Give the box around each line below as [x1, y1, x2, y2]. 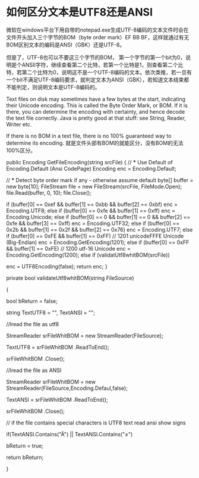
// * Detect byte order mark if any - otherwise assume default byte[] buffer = [6, 176, 194, 183]
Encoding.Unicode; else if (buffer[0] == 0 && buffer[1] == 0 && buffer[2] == [6, 213, 191, 220]
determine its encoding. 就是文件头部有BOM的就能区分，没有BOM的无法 [6, 139, 184, 146]
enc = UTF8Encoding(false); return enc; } [6, 263, 108, 270]
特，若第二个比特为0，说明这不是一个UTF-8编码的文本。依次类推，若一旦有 [6, 68, 192, 76]
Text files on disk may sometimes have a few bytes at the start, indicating [6, 95, 186, 102]
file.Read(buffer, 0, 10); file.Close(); [6, 189, 92, 196]
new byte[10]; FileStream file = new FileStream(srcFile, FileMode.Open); [6, 183, 182, 190]
